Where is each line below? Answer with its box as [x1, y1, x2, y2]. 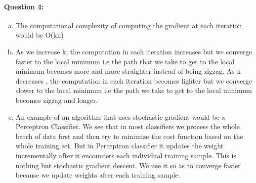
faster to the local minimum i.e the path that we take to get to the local [15, 56, 235, 66]
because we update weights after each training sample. [15, 170, 180, 180]
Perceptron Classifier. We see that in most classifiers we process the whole [15, 121, 240, 132]
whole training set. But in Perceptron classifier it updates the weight [15, 140, 224, 151]
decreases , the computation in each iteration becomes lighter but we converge [15, 75, 253, 86]
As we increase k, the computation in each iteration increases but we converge [15, 46, 252, 56]
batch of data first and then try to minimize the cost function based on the [15, 131, 243, 141]
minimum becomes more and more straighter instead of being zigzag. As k [15, 66, 241, 76]
